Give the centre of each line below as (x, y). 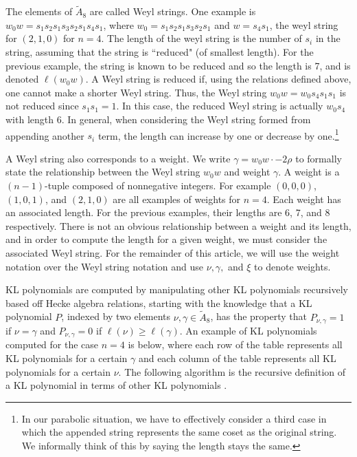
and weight (247, 172)
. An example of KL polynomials (248, 331)
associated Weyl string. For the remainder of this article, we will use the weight (173, 252)
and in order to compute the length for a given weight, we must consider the (166, 239)
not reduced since (42, 106)
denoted (22, 79)
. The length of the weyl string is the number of (201, 38)
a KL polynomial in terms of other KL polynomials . (116, 385)
